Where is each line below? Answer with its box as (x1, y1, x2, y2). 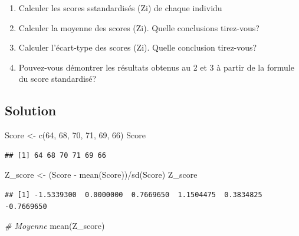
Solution (5, 101, 57, 119)
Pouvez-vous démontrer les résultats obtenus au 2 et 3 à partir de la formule (18, 61, 294, 73)
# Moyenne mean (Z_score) (5, 220, 105, 232)
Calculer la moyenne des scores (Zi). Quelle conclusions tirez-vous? (18, 21, 259, 34)
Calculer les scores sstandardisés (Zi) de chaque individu (18, 2, 222, 14)
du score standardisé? (18, 72, 97, 85)
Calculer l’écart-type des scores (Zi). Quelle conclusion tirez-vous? (18, 41, 257, 54)
